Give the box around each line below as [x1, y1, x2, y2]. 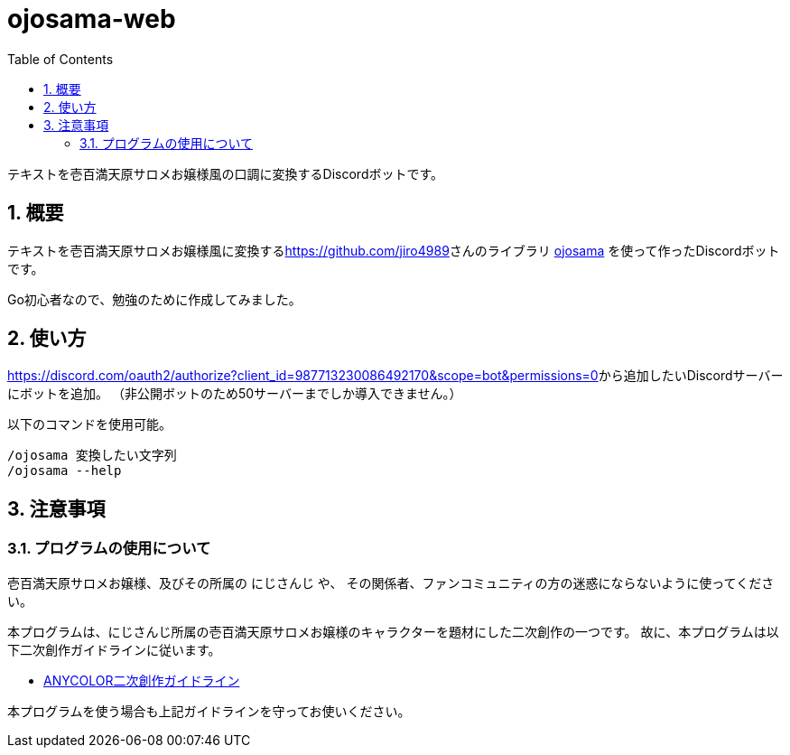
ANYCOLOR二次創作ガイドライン [43, 672, 240, 688]
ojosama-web [7, 4, 176, 34]
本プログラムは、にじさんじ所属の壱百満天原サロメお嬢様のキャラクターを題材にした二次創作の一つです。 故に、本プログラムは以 [7, 623, 779, 639]
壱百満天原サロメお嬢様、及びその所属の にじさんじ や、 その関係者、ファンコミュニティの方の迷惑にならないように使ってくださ [7, 574, 775, 591]
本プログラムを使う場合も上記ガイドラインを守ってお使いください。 [7, 703, 411, 719]
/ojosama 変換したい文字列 [7, 448, 177, 463]
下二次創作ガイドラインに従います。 [7, 641, 221, 657]
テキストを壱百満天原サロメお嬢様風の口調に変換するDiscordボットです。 [7, 165, 444, 182]
